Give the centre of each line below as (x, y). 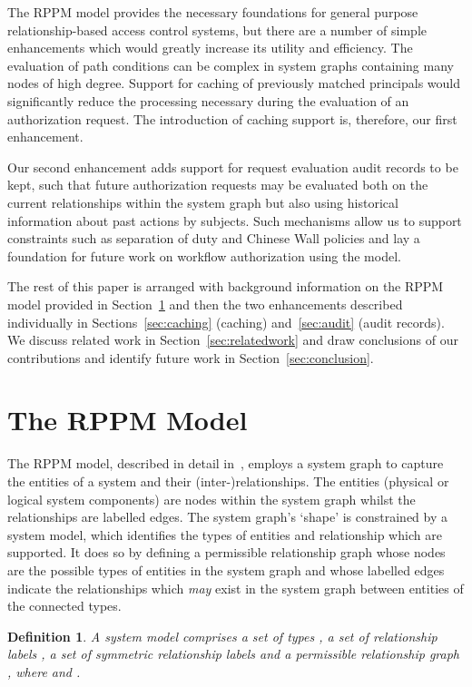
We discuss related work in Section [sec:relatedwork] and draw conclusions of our (233, 340)
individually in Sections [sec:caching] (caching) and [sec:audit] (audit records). (226, 322)
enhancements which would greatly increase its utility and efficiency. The (210, 48)
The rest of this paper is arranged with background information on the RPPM (226, 286)
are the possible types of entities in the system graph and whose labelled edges (226, 569)
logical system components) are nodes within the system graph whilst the (211, 499)
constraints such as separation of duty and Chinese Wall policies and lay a (214, 238)
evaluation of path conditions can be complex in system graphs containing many (231, 65)
